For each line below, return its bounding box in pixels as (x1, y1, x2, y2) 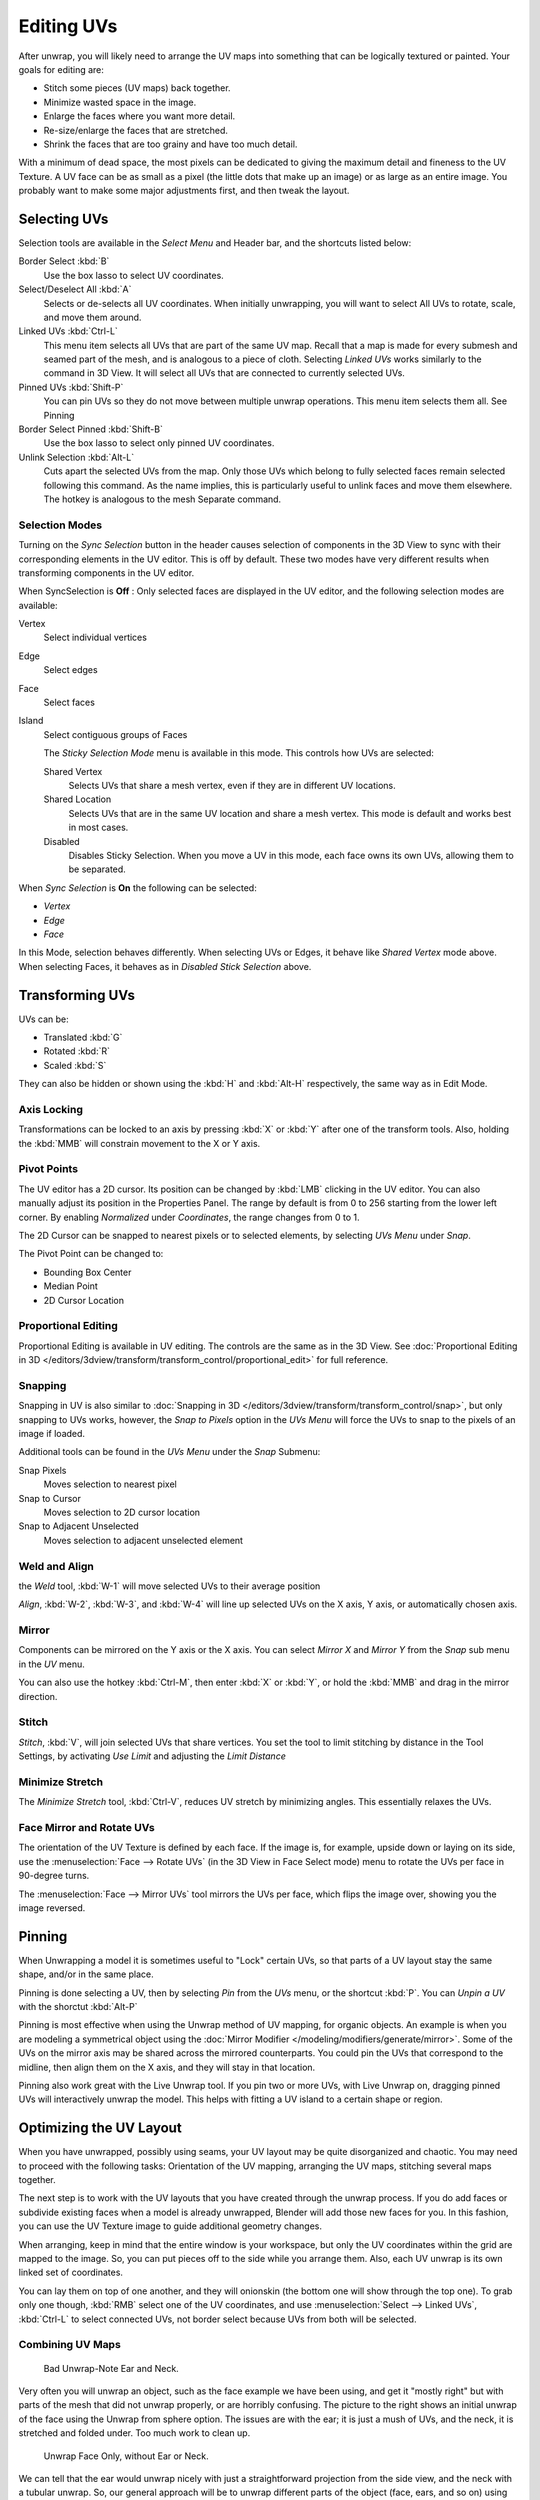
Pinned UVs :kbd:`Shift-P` (18, 381, 124, 393)
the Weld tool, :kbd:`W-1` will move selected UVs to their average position (18, 1580, 321, 1592)
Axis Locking (18, 1102, 84, 1116)
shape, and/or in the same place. (18, 1968, 154, 1980)
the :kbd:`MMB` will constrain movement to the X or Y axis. (18, 1137, 261, 1149)
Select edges (43, 664, 99, 676)
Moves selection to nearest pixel (43, 1478, 177, 1490)
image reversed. (18, 1901, 86, 1914)
